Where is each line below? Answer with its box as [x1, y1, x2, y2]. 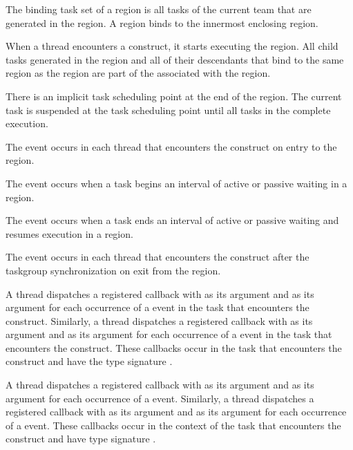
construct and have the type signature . [6, 354, 173, 368]
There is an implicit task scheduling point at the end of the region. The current [6, 88, 342, 103]
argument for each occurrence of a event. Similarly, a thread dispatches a [6, 391, 314, 405]
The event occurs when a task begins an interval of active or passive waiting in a [6, 176, 347, 190]
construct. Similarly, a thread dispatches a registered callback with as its [6, 313, 313, 328]
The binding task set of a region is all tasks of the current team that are [6, 2, 312, 16]
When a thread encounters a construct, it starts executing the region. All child [6, 39, 338, 53]
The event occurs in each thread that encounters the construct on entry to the [6, 139, 337, 153]
